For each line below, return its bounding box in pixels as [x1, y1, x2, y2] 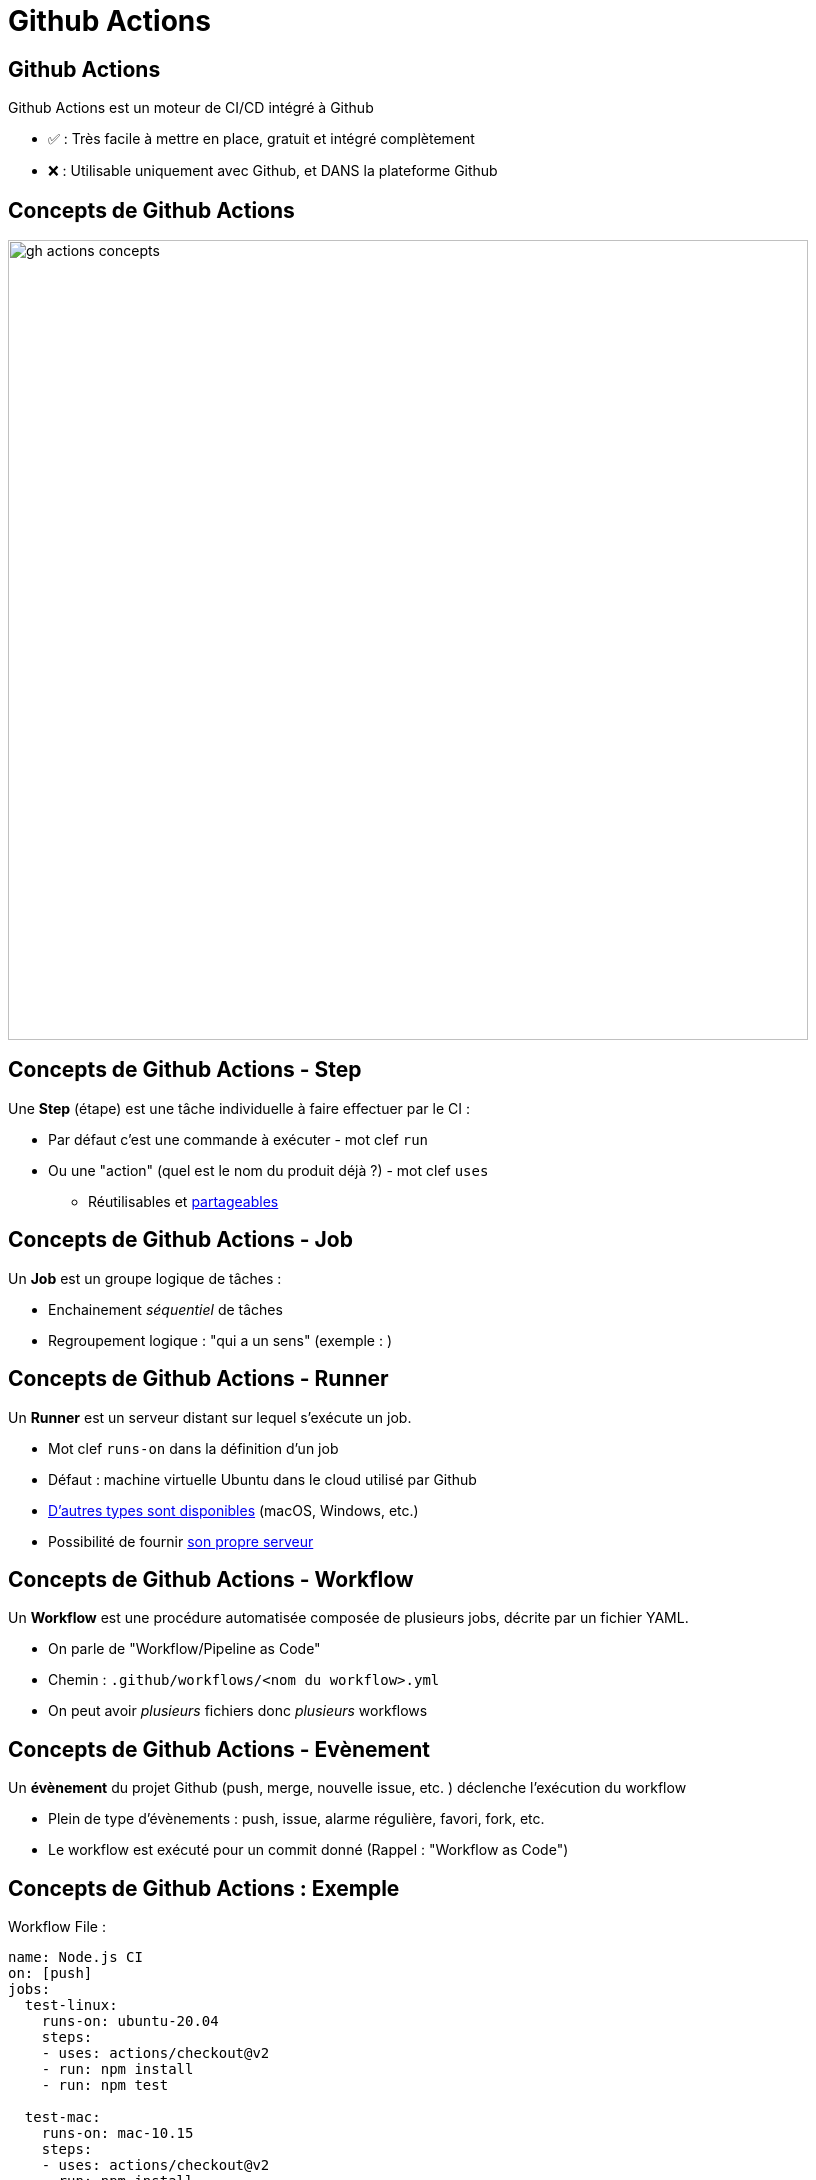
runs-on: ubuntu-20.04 [41, 2013, 219, 2030]
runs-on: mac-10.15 [41, 2125, 194, 2142]
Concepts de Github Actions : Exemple [8, 1875, 400, 1901]
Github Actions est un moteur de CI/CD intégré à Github [8, 99, 374, 117]
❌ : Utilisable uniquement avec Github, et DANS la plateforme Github [48, 162, 498, 180]
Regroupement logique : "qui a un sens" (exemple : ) [48, 1331, 393, 1349]
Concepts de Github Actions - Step [8, 1057, 362, 1083]
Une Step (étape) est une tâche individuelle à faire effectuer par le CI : [8, 1099, 471, 1117]
